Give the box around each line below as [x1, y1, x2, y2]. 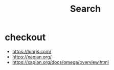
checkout [5, 31, 46, 43]
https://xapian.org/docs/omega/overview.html [12, 59, 109, 65]
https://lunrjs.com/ [12, 48, 52, 54]
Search [70, 3, 101, 15]
